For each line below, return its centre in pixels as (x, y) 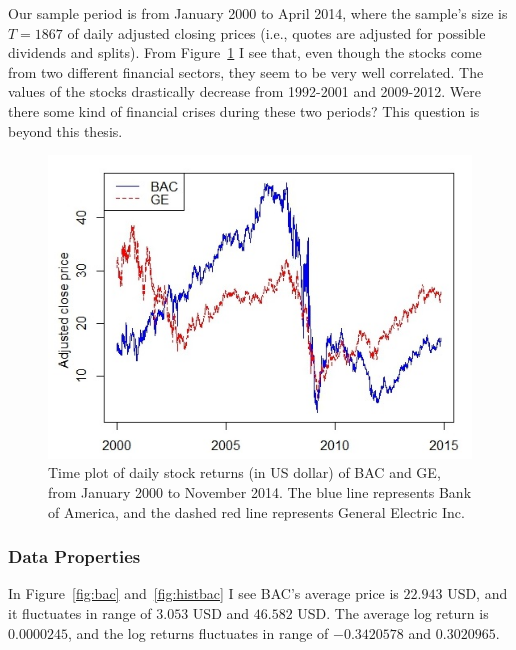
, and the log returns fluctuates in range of (198, 632)
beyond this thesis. (65, 130)
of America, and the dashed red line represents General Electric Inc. (256, 511)
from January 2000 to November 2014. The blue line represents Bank (260, 492)
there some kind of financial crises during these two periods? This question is (244, 110)
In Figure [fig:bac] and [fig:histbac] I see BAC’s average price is (203, 593)
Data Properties (74, 556)
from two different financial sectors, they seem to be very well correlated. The (246, 71)
